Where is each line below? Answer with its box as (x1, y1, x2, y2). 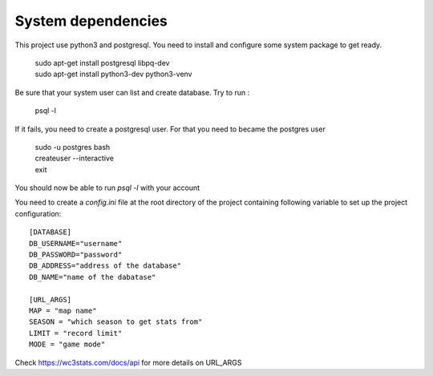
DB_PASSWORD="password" (29, 250, 123, 260)
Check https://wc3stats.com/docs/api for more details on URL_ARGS (14, 358, 242, 367)
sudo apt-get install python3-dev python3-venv (34, 69, 192, 79)
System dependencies (14, 12, 168, 30)
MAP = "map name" (29, 305, 97, 315)
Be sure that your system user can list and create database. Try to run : (14, 87, 250, 97)
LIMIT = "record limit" (29, 329, 123, 338)
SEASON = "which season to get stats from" (29, 317, 203, 326)
